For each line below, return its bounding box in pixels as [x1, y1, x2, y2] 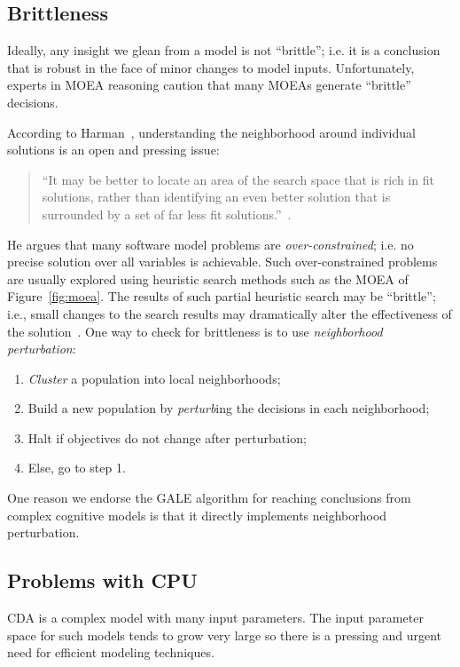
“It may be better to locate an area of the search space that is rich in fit [42, 170, 434, 188]
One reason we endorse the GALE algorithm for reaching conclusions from [7, 488, 411, 507]
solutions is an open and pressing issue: [7, 140, 220, 159]
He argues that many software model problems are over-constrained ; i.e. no [7, 234, 414, 253]
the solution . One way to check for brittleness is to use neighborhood [7, 322, 383, 340]
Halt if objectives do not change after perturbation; [27, 428, 307, 447]
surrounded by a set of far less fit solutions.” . [42, 204, 292, 223]
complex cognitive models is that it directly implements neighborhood [7, 505, 387, 524]
